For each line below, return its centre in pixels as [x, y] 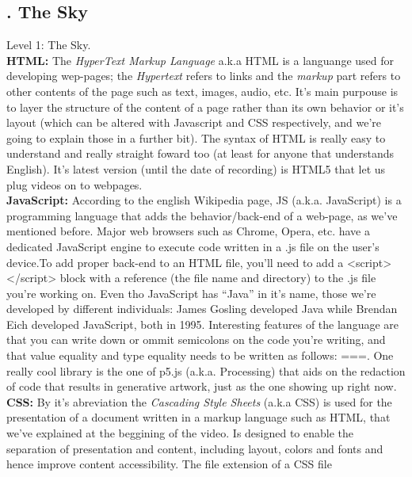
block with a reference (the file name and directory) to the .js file [218, 278]
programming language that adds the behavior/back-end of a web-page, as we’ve [202, 215]
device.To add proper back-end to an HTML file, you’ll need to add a [175, 262]
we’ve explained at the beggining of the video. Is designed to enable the [180, 433]
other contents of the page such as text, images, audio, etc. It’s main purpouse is [202, 91]
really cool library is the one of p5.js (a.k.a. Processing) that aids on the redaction [206, 370]
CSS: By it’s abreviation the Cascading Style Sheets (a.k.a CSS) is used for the [199, 401]
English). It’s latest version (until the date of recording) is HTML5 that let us [196, 168]
